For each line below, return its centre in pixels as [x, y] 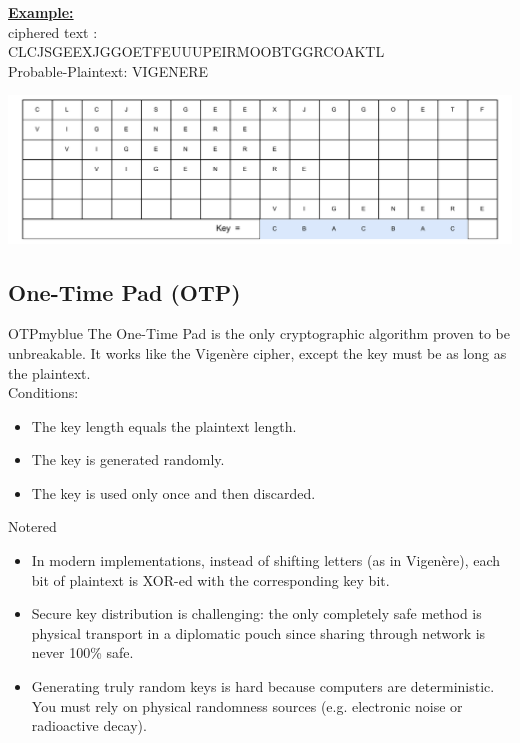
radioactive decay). [89, 725]
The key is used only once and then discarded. [173, 492]
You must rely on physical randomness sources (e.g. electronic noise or [247, 705]
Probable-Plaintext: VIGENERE [108, 70]
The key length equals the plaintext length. [164, 425]
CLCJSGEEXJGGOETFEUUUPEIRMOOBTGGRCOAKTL [196, 51]
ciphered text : [53, 31]
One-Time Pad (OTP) [124, 291]
